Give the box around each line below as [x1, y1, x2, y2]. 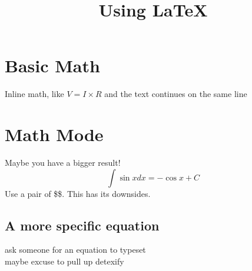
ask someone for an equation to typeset [5, 243, 146, 256]
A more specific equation [5, 216, 160, 234]
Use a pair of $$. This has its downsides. [5, 187, 151, 199]
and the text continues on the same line [104, 88, 247, 100]
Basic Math [5, 53, 100, 78]
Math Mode [5, 122, 104, 146]
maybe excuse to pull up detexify [5, 255, 124, 267]
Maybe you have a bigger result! [5, 156, 121, 169]
